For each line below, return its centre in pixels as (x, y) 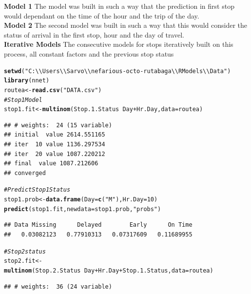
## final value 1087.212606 (51, 164)
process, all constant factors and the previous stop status (89, 53)
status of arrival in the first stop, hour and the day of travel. (94, 34)
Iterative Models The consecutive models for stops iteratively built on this (119, 44)
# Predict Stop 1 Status (37, 190)
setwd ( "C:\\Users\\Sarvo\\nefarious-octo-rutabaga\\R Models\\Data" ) (117, 71)
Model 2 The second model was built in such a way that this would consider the (125, 25)
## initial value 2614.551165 (55, 135)
